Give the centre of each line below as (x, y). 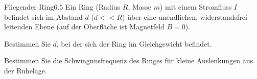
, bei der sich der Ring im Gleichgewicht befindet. (134, 43)
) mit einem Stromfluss (196, 7)
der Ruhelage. (26, 70)
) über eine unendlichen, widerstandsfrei (185, 16)
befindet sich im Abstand (43, 16)
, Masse (140, 7)
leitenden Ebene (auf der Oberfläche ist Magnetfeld (84, 27)
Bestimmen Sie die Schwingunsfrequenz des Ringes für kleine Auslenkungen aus (129, 61)
